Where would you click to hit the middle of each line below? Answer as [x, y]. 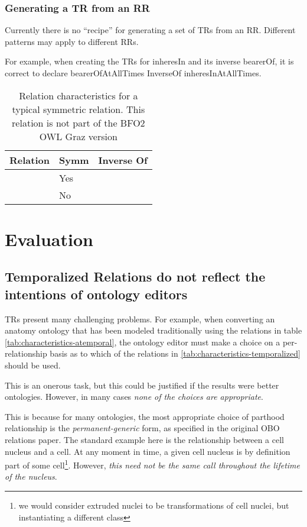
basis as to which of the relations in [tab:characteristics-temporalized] [175, 353]
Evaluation [49, 239]
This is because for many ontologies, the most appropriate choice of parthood [145, 416]
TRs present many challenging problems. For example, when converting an [140, 319]
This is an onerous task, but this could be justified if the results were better [142, 385]
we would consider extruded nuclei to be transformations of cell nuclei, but [154, 505]
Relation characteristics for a [79, 95]
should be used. [33, 365]
